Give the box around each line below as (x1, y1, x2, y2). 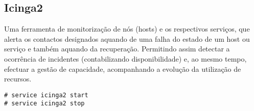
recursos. (4, 73, 32, 84)
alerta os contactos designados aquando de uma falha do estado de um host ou (4, 33, 250, 44)
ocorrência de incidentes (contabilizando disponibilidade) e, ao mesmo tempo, (4, 53, 247, 64)
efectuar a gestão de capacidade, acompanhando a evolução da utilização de (4, 63, 241, 74)
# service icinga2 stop (4, 100, 85, 107)
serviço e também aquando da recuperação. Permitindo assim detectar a (4, 43, 230, 54)
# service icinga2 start (4, 91, 88, 99)
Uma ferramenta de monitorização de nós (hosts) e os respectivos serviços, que (4, 23, 250, 34)
